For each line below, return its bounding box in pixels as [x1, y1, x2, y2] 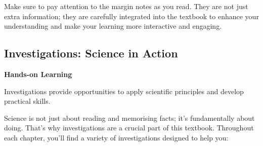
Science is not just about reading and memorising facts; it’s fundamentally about [4, 112, 255, 123]
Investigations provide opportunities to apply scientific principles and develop [4, 86, 244, 96]
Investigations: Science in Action [4, 45, 178, 61]
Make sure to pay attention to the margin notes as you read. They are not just [4, 1, 248, 11]
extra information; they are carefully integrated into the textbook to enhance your [4, 11, 259, 21]
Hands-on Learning [4, 68, 72, 79]
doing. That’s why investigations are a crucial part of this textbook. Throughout [4, 122, 254, 133]
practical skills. [4, 96, 51, 106]
